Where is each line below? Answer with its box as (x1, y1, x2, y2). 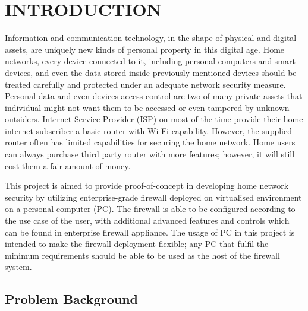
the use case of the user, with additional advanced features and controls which (5, 214, 290, 227)
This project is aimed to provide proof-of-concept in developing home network (5, 179, 289, 192)
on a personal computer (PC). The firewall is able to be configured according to (5, 202, 296, 215)
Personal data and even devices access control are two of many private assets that (5, 90, 303, 102)
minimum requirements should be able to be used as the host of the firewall (5, 249, 280, 261)
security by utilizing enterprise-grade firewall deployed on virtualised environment (5, 191, 302, 203)
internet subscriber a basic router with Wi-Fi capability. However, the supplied (5, 124, 292, 137)
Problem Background (5, 290, 138, 308)
